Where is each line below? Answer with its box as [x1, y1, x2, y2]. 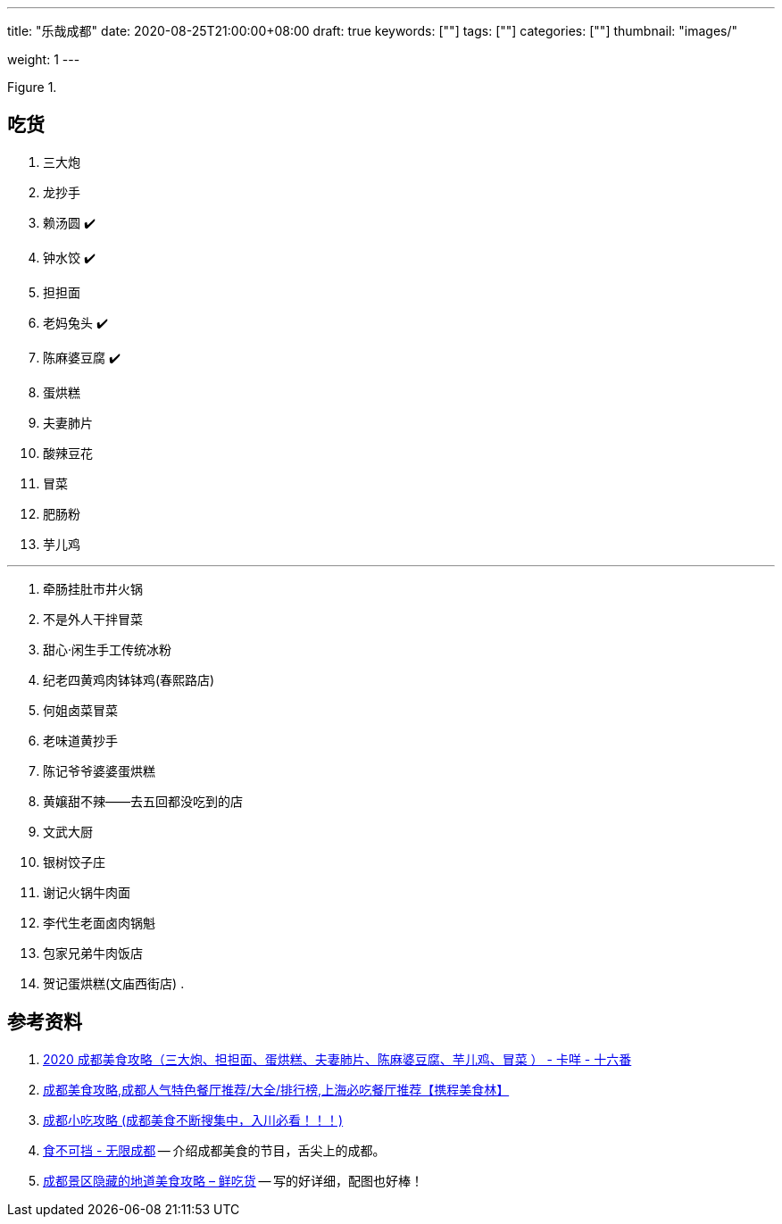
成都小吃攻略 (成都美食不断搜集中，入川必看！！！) [43, 1112, 344, 1128]
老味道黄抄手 [43, 732, 118, 748]
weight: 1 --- [7, 52, 80, 67]
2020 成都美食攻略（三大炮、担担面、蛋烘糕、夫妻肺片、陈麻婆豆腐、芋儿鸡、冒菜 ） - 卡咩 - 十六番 [43, 1051, 632, 1067]
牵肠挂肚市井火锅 [43, 580, 143, 596]
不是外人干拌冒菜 [43, 611, 143, 627]
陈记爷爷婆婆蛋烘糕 [43, 762, 155, 779]
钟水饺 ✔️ [43, 249, 96, 265]
